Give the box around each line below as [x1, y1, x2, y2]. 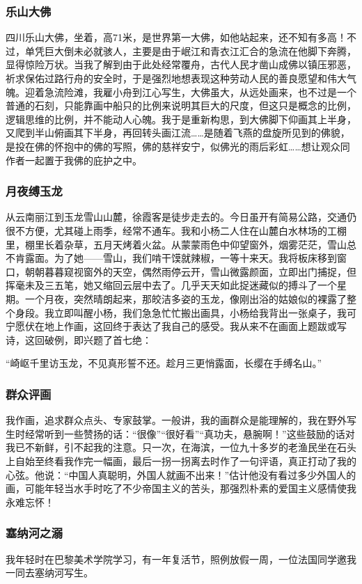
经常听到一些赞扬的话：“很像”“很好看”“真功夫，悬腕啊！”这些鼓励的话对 [24, 426, 355, 441]
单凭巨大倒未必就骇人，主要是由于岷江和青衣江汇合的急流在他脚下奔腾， [24, 43, 356, 58]
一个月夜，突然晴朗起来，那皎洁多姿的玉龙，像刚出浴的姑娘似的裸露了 [24, 291, 347, 306]
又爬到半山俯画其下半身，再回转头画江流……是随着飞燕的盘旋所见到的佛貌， [6, 125, 350, 140]
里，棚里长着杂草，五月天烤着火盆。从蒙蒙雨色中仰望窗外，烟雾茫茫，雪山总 [6, 237, 356, 251]
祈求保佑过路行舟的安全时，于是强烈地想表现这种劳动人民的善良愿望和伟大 [6, 71, 347, 85]
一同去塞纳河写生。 [6, 565, 93, 580]
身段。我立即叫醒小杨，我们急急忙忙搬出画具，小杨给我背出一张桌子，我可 [15, 305, 356, 319]
